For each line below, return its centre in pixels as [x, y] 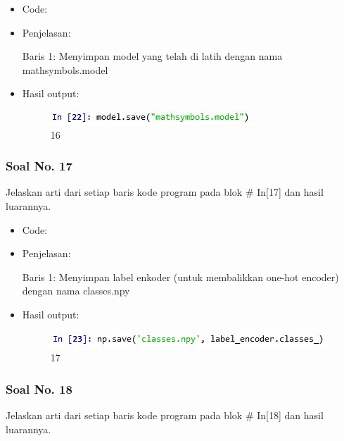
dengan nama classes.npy [76, 291]
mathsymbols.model [65, 69]
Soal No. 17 [39, 166]
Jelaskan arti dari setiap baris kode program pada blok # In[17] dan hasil [165, 192]
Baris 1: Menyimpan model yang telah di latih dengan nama [152, 56]
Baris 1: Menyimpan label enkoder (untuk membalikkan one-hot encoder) [180, 277]
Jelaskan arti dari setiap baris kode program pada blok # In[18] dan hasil [165, 415]
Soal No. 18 [39, 389]
